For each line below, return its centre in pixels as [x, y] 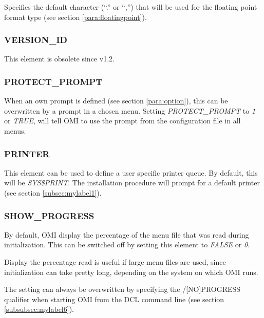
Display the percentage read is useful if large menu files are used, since [115, 262]
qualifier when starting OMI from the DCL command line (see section [114, 299]
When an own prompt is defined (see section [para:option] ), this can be [116, 101]
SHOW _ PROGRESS [49, 215]
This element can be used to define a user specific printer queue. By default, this [131, 172]
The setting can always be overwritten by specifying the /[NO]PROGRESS [122, 289]
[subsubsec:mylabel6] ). [39, 309]
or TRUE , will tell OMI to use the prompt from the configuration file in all [122, 121]
